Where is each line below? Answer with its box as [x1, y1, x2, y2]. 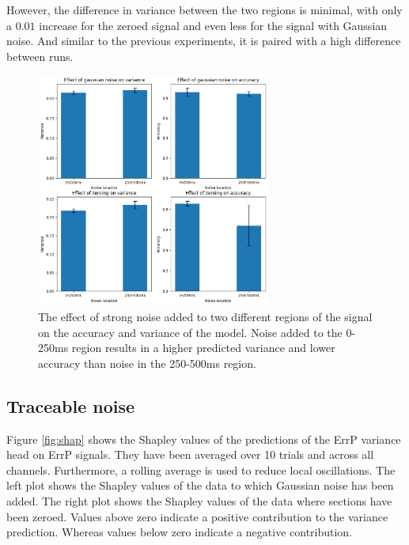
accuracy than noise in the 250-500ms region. [38, 354, 256, 371]
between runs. [6, 47, 74, 64]
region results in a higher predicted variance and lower [71, 339, 335, 356]
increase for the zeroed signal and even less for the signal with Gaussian [39, 17, 388, 33]
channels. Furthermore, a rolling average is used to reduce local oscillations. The [6, 461, 396, 478]
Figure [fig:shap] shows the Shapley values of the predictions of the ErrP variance [6, 430, 401, 447]
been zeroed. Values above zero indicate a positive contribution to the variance [6, 508, 388, 524]
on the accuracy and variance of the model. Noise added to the [38, 324, 343, 340]
